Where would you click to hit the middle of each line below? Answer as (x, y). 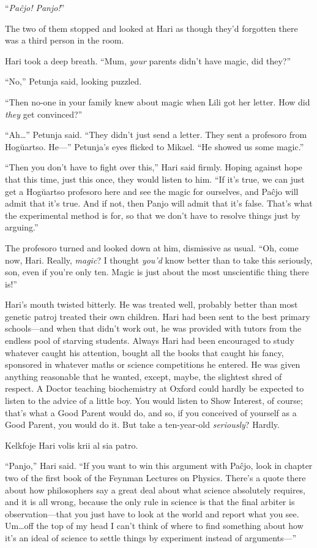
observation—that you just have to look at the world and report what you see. (152, 513)
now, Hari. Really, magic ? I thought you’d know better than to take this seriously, (159, 260)
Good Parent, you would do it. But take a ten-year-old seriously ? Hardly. (142, 424)
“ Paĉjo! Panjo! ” (35, 7)
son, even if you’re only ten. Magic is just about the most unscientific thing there (157, 272)
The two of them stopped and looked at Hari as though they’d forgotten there (151, 28)
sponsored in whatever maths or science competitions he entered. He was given (153, 364)
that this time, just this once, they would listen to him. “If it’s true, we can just (155, 179)
